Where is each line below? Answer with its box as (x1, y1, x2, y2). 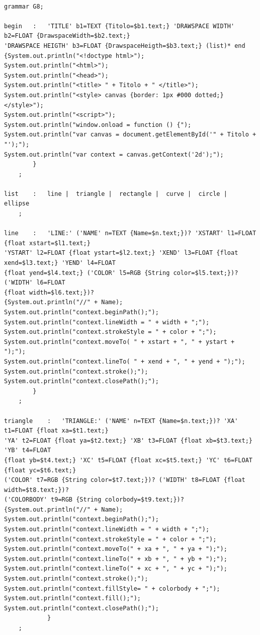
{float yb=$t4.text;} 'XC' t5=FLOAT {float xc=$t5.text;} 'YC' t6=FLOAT (4, 456, 252, 464)
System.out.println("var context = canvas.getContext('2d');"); (4, 151, 224, 158)
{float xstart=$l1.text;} (4, 239, 91, 247)
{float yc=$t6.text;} (4, 466, 76, 474)
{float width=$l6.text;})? (4, 289, 94, 296)
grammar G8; (4, 3, 44, 10)
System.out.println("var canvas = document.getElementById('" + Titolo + (4, 131, 256, 138)
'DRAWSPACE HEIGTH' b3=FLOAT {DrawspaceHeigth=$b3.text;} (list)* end (4, 42, 245, 49)
